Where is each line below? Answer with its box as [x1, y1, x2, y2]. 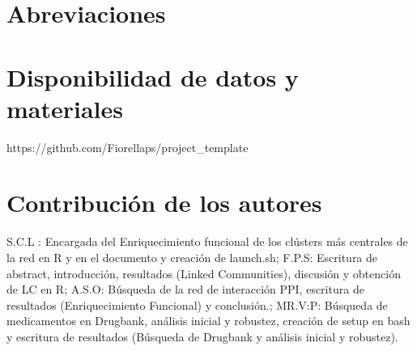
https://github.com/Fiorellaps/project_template [6, 138, 249, 155]
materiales [6, 91, 124, 125]
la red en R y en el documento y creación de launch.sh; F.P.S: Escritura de [6, 249, 378, 265]
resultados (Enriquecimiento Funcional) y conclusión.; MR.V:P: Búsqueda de [6, 296, 388, 313]
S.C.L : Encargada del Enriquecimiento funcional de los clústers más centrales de [6, 233, 408, 250]
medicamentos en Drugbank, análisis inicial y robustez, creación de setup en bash [6, 312, 411, 329]
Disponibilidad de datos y [6, 60, 299, 93]
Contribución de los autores [6, 186, 322, 219]
